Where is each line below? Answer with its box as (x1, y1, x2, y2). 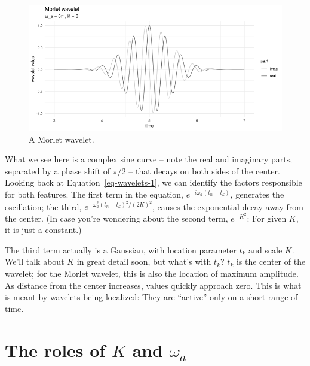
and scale (248, 243, 283, 256)
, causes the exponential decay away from (152, 200, 303, 213)
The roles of (5, 337, 106, 362)
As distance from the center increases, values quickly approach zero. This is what (5, 279, 302, 291)
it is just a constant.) (5, 223, 82, 236)
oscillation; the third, (5, 200, 82, 213)
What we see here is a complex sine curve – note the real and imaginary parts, (5, 153, 293, 165)
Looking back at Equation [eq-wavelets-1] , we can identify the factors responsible (5, 176, 302, 189)
